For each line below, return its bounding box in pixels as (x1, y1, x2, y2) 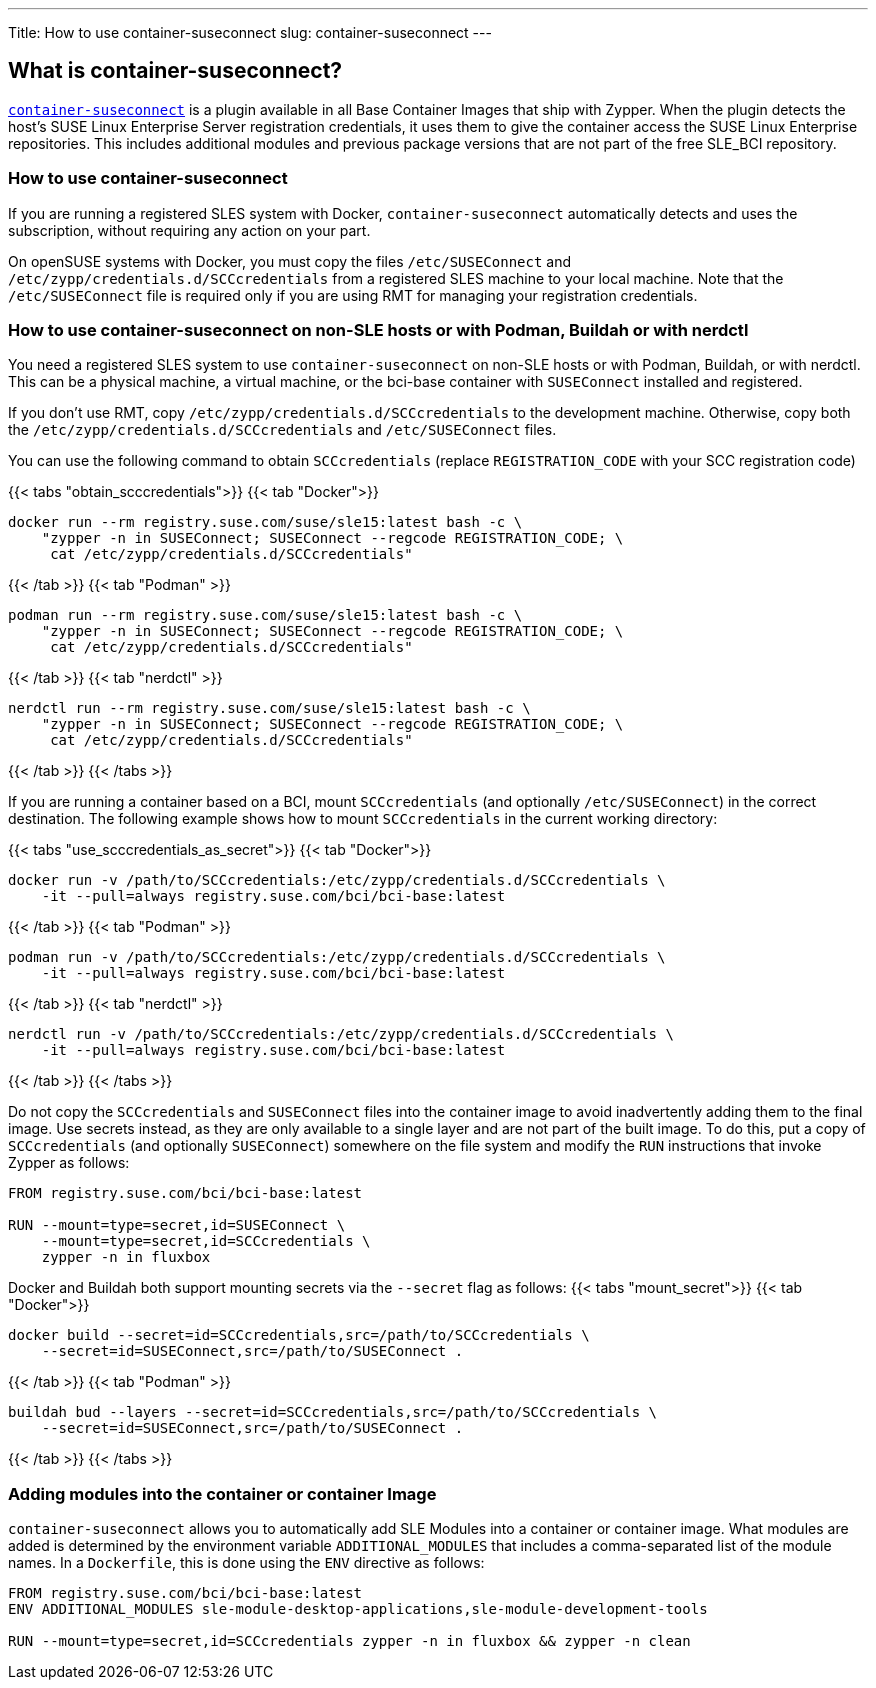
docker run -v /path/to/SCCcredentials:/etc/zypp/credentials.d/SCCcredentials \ (8, 872, 666, 889)
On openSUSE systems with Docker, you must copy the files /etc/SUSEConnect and (8, 252, 572, 270)
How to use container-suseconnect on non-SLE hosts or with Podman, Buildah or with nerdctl (8, 319, 749, 340)
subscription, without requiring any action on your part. (8, 221, 371, 239)
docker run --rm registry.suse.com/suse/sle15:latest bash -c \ (8, 514, 523, 531)
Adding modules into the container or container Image (8, 1483, 437, 1504)
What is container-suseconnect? (8, 58, 343, 84)
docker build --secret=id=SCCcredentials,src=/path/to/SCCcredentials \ (8, 1327, 590, 1344)
